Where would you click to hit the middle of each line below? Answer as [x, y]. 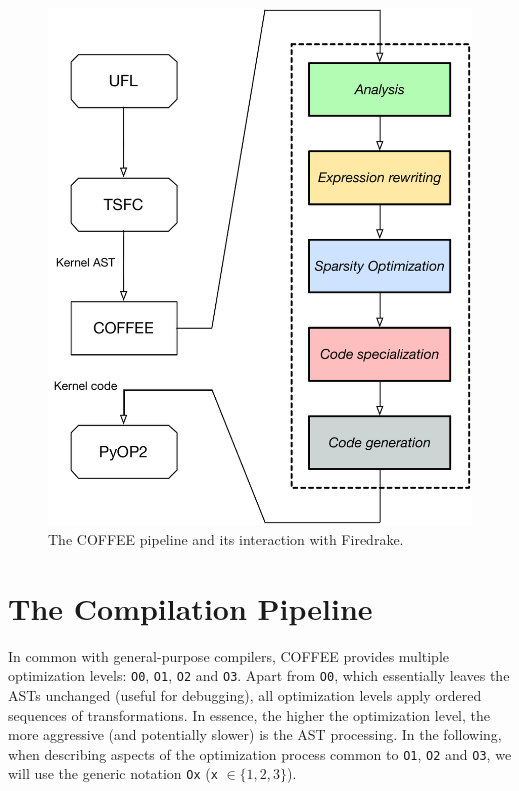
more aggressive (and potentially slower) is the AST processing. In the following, [255, 734]
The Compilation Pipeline [190, 607]
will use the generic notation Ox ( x [113, 773]
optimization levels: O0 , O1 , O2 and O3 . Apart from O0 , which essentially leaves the [259, 675]
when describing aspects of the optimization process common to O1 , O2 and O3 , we [260, 753]
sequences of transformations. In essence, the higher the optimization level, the [249, 714]
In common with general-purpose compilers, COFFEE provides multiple [229, 655]
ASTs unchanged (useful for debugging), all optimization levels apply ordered [245, 695]
